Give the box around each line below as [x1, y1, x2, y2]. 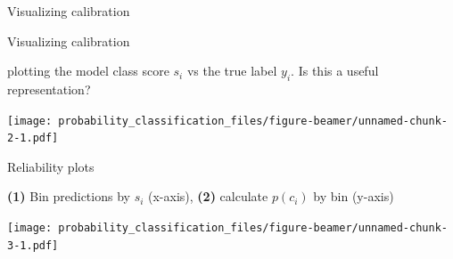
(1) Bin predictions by [7, 187, 130, 206]
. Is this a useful [291, 61, 379, 80]
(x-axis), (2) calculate [148, 187, 268, 206]
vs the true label [186, 61, 277, 80]
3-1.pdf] [7, 239, 59, 252]
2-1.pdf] [7, 132, 59, 145]
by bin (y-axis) [313, 187, 394, 206]
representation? [7, 79, 91, 98]
